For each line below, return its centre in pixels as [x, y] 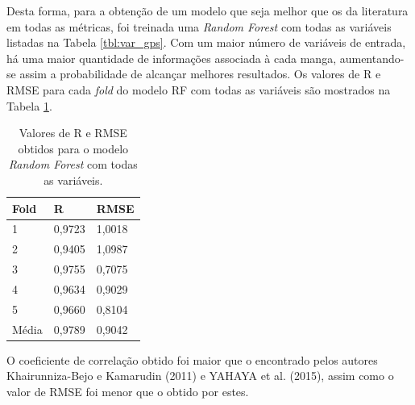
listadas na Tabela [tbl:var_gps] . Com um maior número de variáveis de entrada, [206, 42]
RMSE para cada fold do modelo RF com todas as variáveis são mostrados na [199, 89]
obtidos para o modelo [73, 148]
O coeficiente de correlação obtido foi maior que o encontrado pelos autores [192, 359]
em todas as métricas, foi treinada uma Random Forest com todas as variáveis [199, 26]
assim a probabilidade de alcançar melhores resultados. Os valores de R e [200, 74]
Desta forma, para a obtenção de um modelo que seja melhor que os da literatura [207, 10]
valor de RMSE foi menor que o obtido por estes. [128, 391]
